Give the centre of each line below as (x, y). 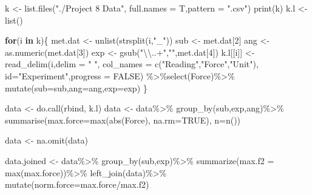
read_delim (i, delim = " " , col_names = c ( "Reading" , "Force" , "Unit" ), (132, 64)
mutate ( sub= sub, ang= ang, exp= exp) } (76, 88)
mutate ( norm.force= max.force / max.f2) (77, 184)
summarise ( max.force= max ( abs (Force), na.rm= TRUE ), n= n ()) (123, 120)
